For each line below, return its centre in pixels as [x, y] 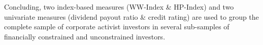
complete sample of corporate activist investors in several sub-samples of [117, 27]
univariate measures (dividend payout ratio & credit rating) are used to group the [131, 16]
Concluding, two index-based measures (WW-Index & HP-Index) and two [119, 7]
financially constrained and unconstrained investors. [85, 36]
